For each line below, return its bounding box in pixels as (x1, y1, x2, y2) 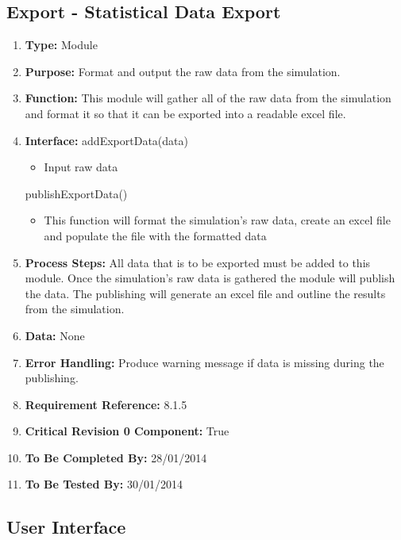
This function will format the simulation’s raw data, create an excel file (44, 212, 391, 228)
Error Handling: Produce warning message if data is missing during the (25, 354, 384, 370)
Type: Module (25, 36, 98, 53)
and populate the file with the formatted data (44, 227, 267, 243)
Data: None (25, 327, 85, 343)
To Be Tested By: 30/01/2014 (25, 476, 183, 492)
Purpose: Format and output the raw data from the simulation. (25, 63, 341, 79)
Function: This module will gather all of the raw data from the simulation (25, 90, 391, 106)
